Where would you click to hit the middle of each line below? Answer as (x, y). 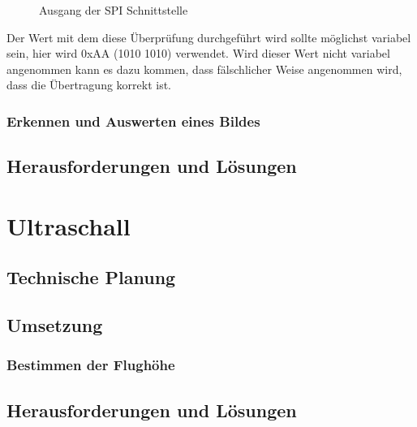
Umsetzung (55, 325)
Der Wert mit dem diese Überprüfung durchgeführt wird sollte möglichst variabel (209, 37)
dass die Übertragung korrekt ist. (89, 85)
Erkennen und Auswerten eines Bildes (133, 121)
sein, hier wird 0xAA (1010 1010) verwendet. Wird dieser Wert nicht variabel (198, 53)
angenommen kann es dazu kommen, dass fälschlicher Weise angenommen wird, (204, 69)
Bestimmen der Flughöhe (91, 365)
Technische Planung (91, 277)
